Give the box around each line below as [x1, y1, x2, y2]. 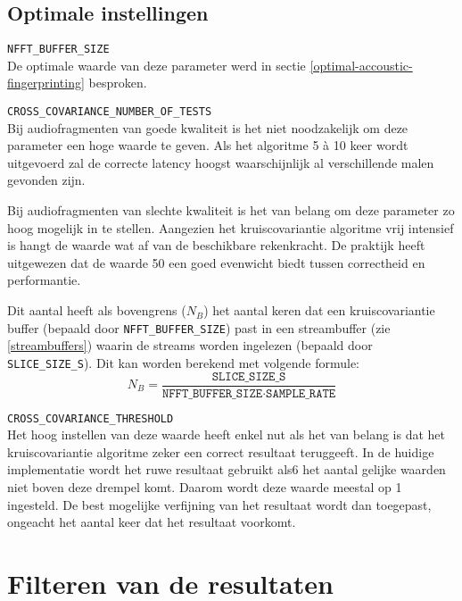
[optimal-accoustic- [309, 55, 413, 74]
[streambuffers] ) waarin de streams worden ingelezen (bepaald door [7, 336, 373, 355]
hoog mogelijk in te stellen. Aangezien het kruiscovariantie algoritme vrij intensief [7, 218, 454, 237]
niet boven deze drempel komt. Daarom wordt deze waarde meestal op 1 [7, 478, 402, 497]
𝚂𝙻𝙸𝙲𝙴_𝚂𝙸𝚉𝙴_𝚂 [211, 370, 286, 383]
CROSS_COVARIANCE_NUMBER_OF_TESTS [7, 105, 212, 119]
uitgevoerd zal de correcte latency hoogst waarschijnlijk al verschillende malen [7, 153, 434, 171]
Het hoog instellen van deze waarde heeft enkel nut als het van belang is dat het [7, 425, 446, 444]
